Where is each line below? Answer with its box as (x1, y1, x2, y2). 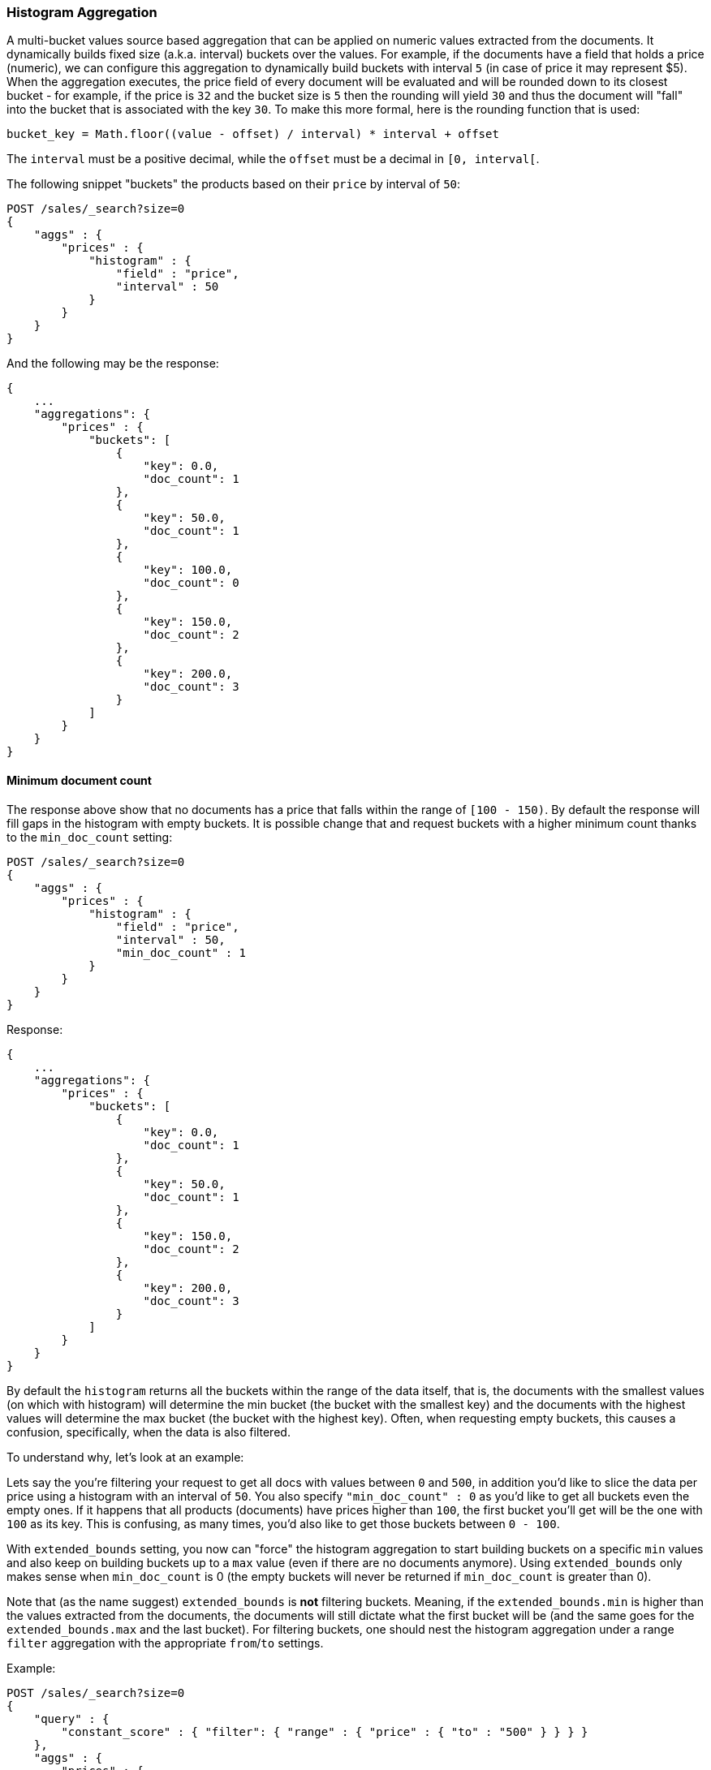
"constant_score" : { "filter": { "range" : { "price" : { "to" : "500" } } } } (61, 1725, 588, 1738)
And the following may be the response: (6, 356, 219, 371)
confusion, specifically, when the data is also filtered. (6, 1424, 291, 1439)
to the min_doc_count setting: (6, 829, 173, 844)
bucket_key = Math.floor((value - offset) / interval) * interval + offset (6, 127, 499, 141)
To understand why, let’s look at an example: (6, 1449, 244, 1464)
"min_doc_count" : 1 (115, 945, 247, 959)
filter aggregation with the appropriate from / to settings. (6, 1635, 324, 1650)
